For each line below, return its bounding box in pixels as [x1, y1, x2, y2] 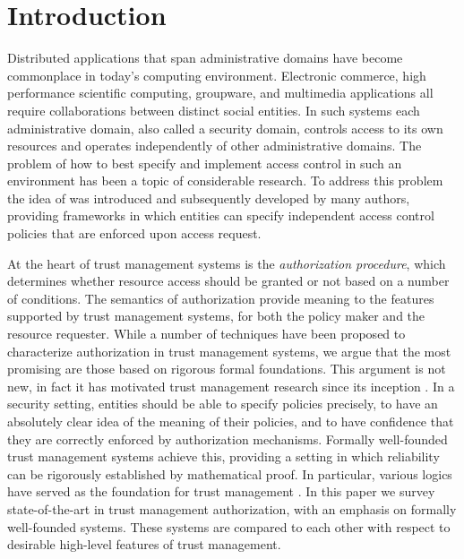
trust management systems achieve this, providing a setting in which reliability [7, 447, 440, 466]
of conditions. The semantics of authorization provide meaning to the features [7, 288, 434, 307]
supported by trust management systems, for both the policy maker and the [7, 306, 425, 325]
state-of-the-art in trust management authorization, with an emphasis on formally [7, 499, 457, 518]
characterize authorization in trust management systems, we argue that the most [7, 341, 451, 360]
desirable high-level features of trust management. [7, 535, 281, 554]
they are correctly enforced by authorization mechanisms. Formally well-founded [7, 429, 448, 448]
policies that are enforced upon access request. [7, 224, 262, 243]
